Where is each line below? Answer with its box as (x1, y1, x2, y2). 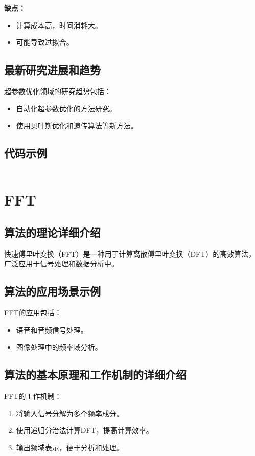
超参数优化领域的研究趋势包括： (4, 85, 111, 96)
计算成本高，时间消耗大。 (16, 19, 102, 30)
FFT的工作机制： (4, 390, 62, 401)
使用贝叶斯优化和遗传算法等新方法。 (16, 120, 138, 131)
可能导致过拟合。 (16, 37, 74, 48)
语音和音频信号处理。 (16, 324, 88, 335)
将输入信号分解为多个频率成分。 (16, 407, 124, 418)
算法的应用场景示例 (4, 283, 101, 299)
